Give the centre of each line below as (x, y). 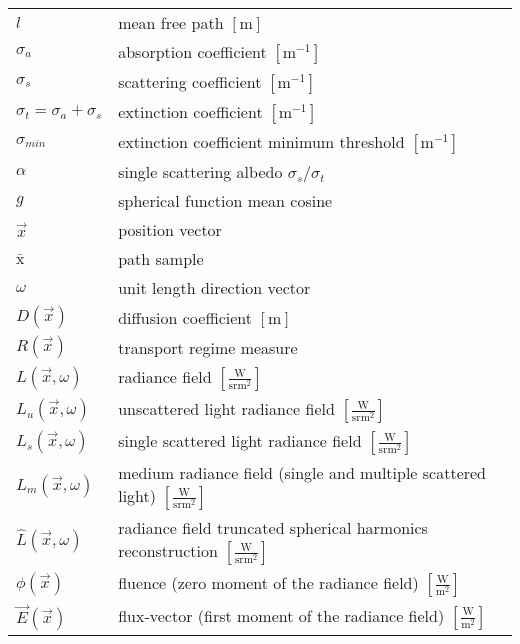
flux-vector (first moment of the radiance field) (281, 615)
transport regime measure (208, 347)
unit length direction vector (214, 287)
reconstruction (168, 550)
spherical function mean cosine (225, 200)
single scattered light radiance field (240, 440)
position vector (170, 229)
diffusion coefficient (185, 317)
